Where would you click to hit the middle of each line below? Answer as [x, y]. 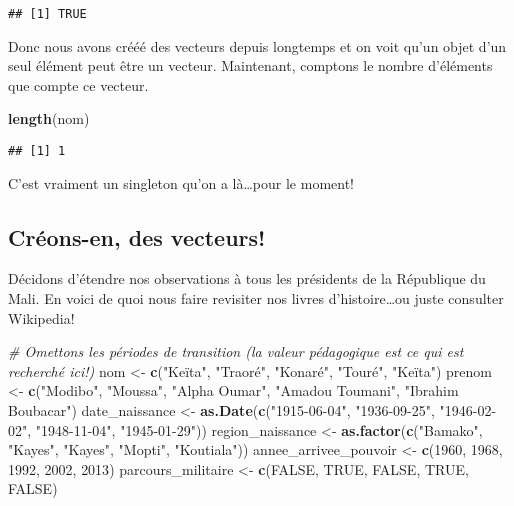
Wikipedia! [41, 317]
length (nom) [49, 118]
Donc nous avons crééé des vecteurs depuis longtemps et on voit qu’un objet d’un [257, 45]
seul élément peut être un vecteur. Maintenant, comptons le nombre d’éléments [250, 65]
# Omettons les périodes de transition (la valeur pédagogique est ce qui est [236, 351]
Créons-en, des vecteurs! [137, 236]
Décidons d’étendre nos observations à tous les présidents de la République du [247, 278]
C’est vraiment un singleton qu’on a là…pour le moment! [181, 182]
